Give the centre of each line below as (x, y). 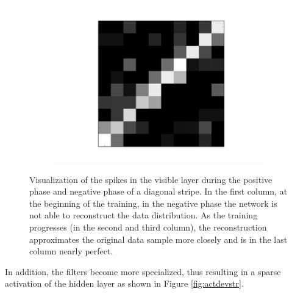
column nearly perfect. (71, 251)
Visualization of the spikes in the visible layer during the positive (151, 179)
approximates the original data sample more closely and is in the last (158, 239)
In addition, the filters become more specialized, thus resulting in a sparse (143, 271)
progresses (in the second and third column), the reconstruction (148, 227)
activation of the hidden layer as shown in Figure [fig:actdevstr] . (124, 283)
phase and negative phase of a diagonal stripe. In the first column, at (158, 191)
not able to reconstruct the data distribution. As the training (144, 215)
